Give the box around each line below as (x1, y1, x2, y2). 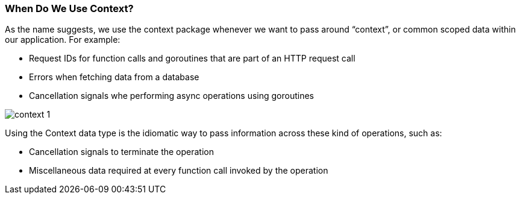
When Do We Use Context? (5, 2, 134, 14)
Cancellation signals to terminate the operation (29, 147, 215, 157)
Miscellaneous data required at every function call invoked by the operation (29, 165, 328, 176)
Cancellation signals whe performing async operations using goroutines (29, 90, 315, 101)
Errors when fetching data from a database (29, 72, 199, 83)
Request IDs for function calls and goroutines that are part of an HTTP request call (29, 53, 356, 64)
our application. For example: (5, 34, 121, 45)
